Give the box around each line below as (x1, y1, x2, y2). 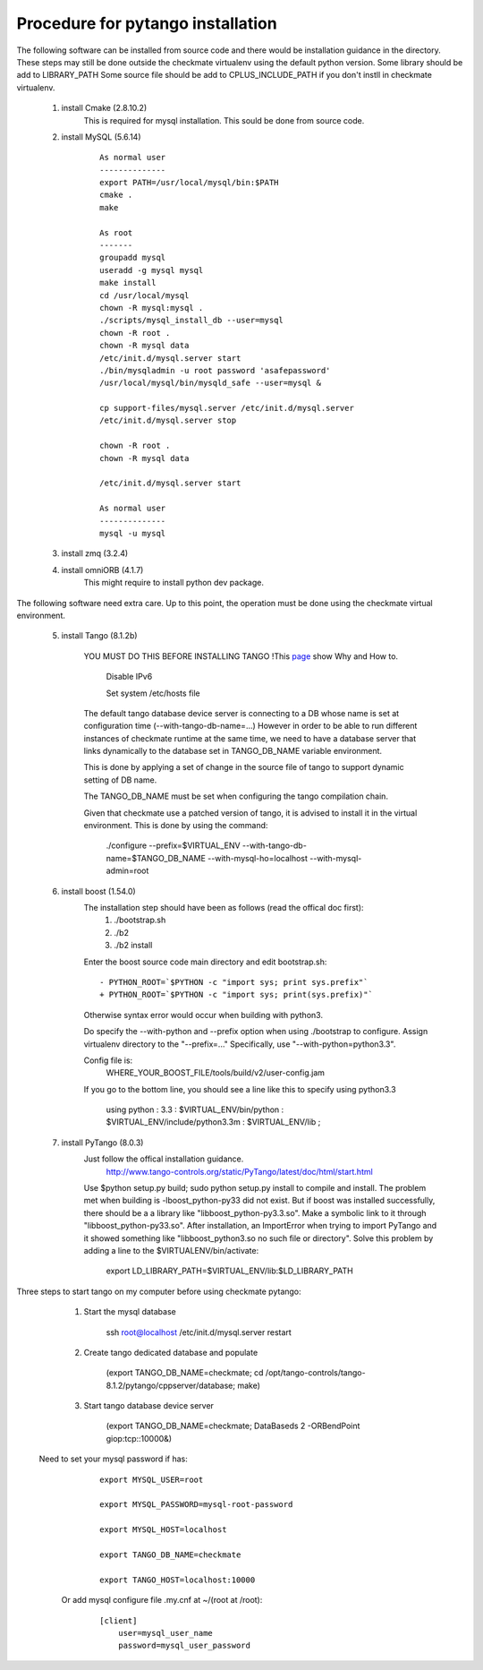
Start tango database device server (83, 1400, 215, 1411)
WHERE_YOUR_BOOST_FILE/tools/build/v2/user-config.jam (106, 1067, 326, 1078)
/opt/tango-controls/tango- (265, 1367, 366, 1378)
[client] (99, 1615, 138, 1625)
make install (99, 278, 157, 288)
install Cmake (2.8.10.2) (61, 103, 148, 114)
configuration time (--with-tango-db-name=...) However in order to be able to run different (83, 721, 418, 732)
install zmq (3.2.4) (61, 548, 129, 559)
